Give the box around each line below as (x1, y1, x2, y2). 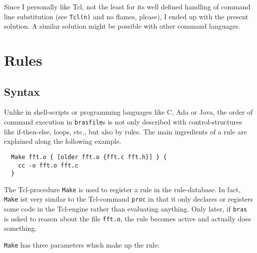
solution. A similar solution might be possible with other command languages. (4, 21, 241, 31)
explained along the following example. (4, 136, 122, 146)
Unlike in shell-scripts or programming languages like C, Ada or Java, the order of (4, 107, 253, 117)
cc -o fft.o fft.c (18, 162, 79, 169)
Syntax (4, 84, 40, 99)
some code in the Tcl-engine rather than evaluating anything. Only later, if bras (4, 204, 248, 214)
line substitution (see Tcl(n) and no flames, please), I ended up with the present (4, 11, 249, 21)
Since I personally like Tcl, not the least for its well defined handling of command (4, 1, 251, 11)
